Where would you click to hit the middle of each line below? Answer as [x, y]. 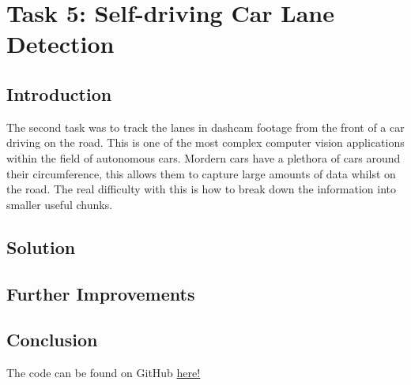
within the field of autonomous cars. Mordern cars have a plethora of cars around [204, 157]
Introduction [59, 93]
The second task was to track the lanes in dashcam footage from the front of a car [205, 127]
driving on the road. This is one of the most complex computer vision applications [205, 142]
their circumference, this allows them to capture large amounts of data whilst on [201, 173]
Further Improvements [101, 293]
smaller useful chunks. [60, 204]
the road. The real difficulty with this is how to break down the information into [202, 189]
